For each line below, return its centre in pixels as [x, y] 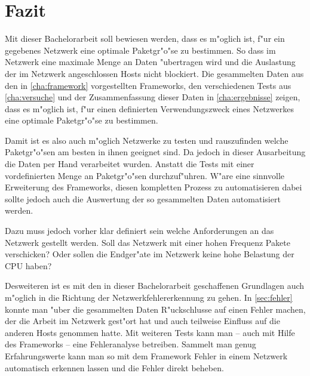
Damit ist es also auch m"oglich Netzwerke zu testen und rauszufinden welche [147, 140]
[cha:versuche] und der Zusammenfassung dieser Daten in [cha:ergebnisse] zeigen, [153, 97]
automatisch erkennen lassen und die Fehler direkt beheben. [114, 367]
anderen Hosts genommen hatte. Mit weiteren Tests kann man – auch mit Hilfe [150, 332]
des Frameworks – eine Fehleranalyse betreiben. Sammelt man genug [131, 344]
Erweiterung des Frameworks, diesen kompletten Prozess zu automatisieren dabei [154, 187]
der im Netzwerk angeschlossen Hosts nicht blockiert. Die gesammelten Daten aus [154, 73]
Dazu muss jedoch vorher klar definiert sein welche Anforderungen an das [139, 231]
